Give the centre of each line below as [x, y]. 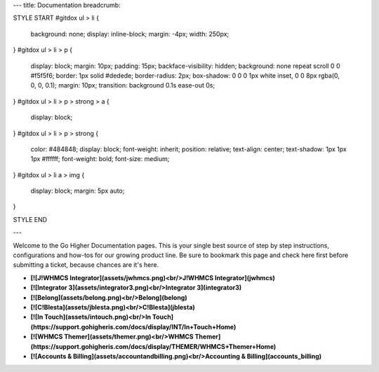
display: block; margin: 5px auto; [78, 191]
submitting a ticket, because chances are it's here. [86, 265]
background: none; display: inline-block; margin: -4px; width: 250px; [130, 34]
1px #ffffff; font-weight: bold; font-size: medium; [100, 159]
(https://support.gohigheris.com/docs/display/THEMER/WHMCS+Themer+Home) [153, 346]
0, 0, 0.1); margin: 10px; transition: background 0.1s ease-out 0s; [123, 85]
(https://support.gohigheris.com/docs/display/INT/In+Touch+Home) [133, 326]
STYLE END [30, 219]
